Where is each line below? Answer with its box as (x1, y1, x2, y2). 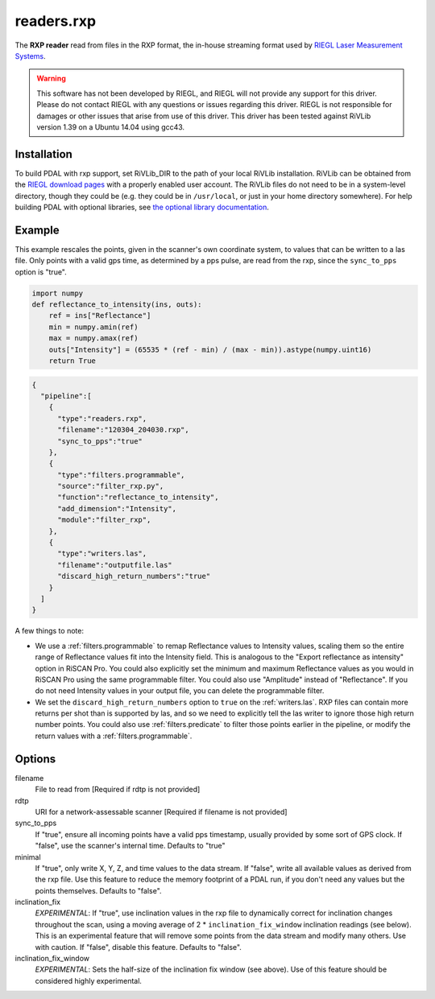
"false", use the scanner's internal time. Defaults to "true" (35, 841, 226, 851)
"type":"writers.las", (57, 549, 147, 559)
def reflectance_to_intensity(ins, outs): (31, 300, 202, 309)
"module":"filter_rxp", (57, 515, 151, 525)
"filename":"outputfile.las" (57, 560, 172, 569)
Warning (36, 73, 66, 84)
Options (14, 752, 56, 766)
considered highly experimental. (35, 976, 143, 985)
